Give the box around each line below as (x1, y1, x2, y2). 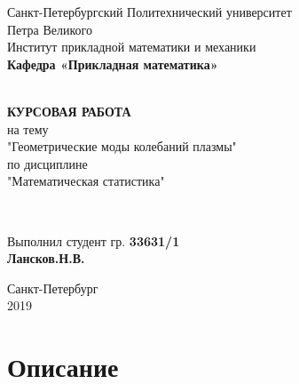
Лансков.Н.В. (7, 249, 85, 268)
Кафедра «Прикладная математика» (7, 54, 218, 73)
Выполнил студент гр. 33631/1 (7, 231, 180, 250)
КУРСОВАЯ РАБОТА (7, 101, 131, 120)
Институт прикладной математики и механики (7, 37, 256, 56)
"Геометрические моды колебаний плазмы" (7, 137, 237, 156)
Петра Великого (7, 20, 93, 38)
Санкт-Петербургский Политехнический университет (7, 3, 292, 20)
